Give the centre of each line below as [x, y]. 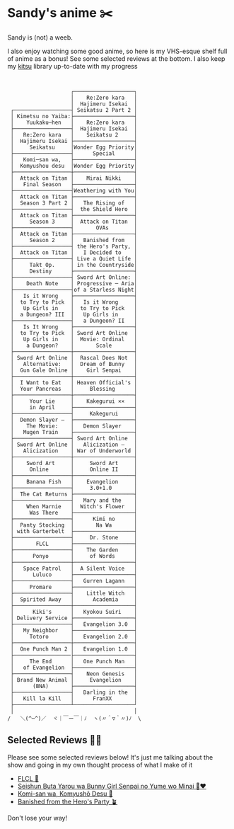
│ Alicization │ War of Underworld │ [74, 451]
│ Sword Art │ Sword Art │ [74, 463]
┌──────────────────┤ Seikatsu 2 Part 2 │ [74, 110]
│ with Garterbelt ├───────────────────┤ [74, 531]
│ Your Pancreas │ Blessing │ [74, 389]
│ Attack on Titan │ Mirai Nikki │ [74, 178]
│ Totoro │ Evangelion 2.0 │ [74, 636]
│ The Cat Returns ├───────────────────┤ [74, 494]
